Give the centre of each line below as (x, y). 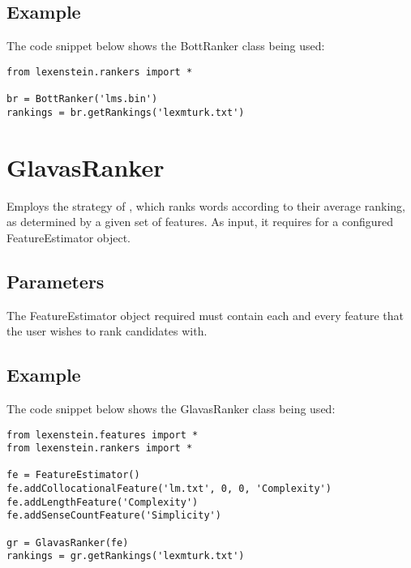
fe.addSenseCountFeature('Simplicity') (114, 516)
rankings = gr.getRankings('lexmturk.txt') (126, 556)
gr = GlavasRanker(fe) (68, 542)
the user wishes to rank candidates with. (107, 331)
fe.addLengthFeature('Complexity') (103, 502)
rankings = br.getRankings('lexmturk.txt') (126, 112)
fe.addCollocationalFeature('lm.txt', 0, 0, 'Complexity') (169, 489)
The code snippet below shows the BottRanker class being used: (166, 46)
